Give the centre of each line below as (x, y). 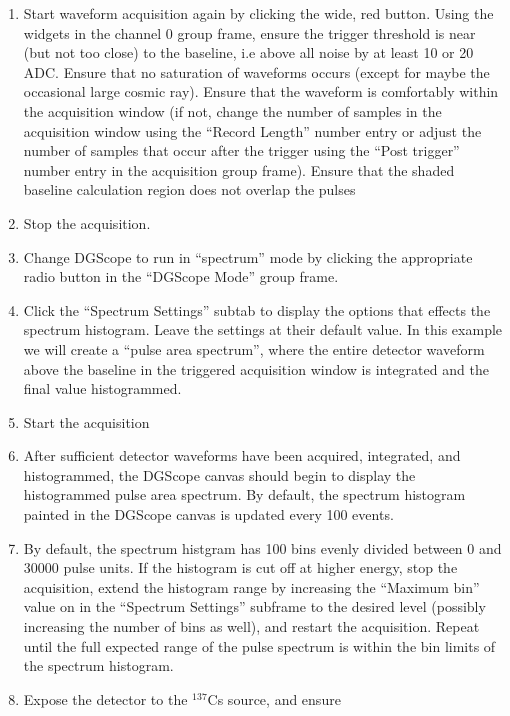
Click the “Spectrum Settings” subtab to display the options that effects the (257, 309)
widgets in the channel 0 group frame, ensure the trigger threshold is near (249, 32)
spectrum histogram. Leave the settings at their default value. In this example (263, 329)
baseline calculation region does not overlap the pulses (189, 189)
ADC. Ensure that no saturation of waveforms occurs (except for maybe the (256, 71)
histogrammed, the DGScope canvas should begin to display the (219, 474)
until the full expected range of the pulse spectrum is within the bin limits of (259, 645)
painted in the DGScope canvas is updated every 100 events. (208, 514)
